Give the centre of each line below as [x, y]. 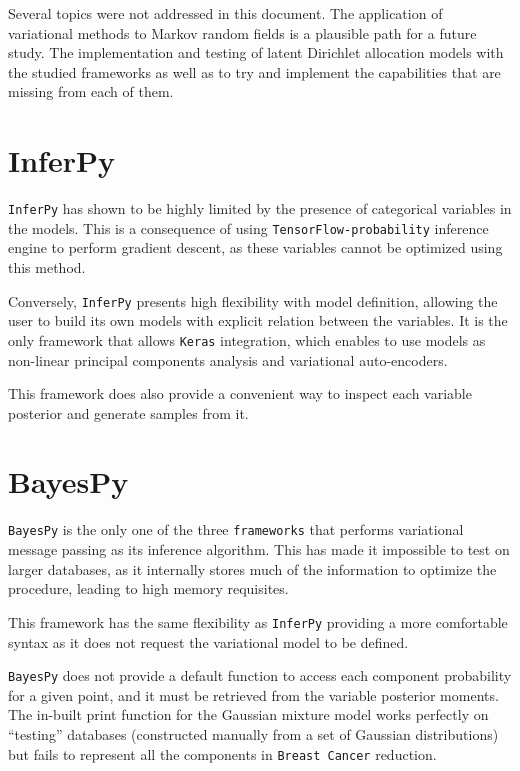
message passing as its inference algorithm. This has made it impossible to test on [259, 549]
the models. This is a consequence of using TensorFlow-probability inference [248, 227]
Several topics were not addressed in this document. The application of [225, 13]
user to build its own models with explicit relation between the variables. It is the [258, 320]
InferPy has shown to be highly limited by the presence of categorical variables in [260, 208]
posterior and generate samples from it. [128, 412]
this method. [47, 267]
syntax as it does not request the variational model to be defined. [208, 641]
